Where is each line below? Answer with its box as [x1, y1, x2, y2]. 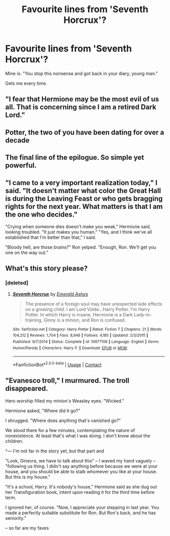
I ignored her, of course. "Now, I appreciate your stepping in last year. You [5, 504, 159, 510]
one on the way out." [5, 249, 49, 256]
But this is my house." [5, 474, 51, 480]
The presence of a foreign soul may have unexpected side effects [25, 301, 163, 307]
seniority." [5, 515, 26, 521]
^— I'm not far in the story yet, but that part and [5, 448, 105, 454]
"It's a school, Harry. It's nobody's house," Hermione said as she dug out [5, 483, 157, 490]
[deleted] [5, 279, 29, 287]
